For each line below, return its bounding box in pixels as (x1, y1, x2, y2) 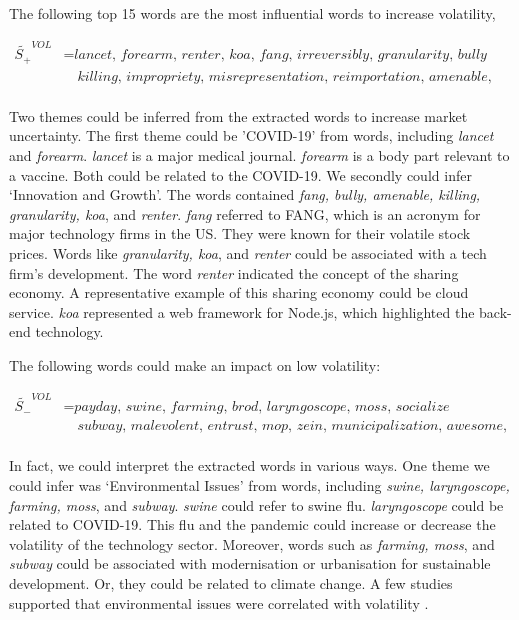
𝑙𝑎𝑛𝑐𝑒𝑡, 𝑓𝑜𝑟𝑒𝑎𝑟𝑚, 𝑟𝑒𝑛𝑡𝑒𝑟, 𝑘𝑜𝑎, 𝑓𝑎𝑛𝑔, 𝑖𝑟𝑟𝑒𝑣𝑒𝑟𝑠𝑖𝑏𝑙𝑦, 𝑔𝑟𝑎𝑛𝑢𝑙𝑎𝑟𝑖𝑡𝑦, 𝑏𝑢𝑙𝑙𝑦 (74, 48, 487, 63)
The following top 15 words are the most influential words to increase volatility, (9, 3, 496, 23)
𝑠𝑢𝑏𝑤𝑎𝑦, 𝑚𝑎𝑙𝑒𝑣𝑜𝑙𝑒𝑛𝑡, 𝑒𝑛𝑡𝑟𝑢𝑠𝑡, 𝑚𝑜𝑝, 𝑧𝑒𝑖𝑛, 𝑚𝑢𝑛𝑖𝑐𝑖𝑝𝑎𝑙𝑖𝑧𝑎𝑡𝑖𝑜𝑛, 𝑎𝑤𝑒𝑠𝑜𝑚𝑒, (77, 419, 507, 434)
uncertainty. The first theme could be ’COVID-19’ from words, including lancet (9, 125, 494, 146)
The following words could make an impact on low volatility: (9, 354, 381, 375)
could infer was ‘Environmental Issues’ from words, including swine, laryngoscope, (9, 474, 510, 495)
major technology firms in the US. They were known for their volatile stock (9, 223, 471, 244)
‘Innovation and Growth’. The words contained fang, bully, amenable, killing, (9, 184, 481, 205)
